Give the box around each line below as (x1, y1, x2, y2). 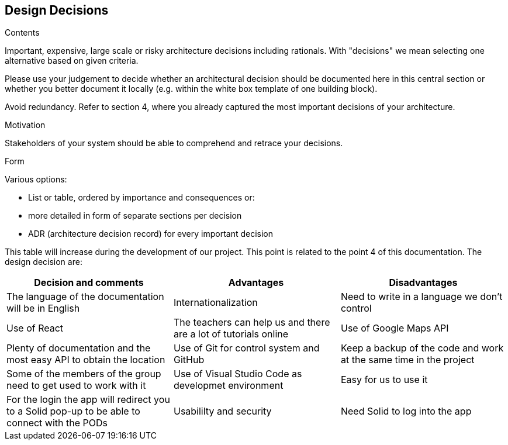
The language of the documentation (6, 291, 164, 303)
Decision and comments (34, 277, 144, 289)
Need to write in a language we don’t (340, 291, 503, 303)
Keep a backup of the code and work (340, 342, 504, 354)
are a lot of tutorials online (173, 328, 289, 340)
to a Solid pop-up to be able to (6, 405, 140, 418)
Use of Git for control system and (173, 342, 320, 354)
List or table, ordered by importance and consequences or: (28, 192, 255, 203)
